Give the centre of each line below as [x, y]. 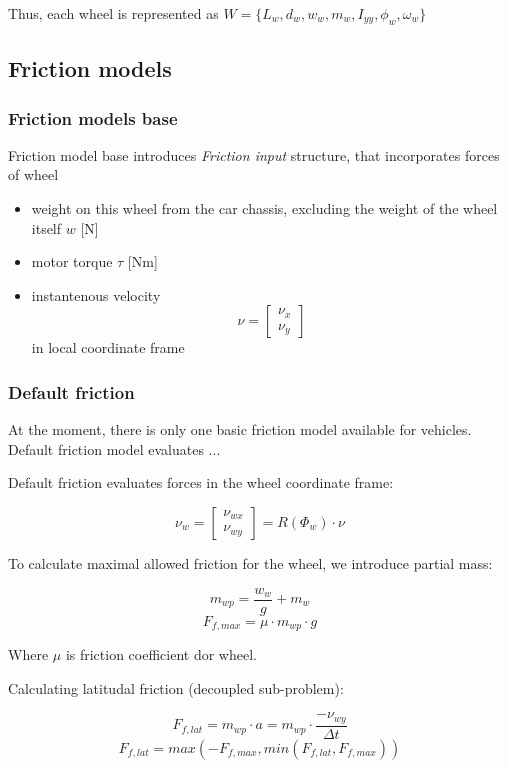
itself [46, 227]
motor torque [72, 261]
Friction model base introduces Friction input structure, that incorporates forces [254, 154]
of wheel [33, 174]
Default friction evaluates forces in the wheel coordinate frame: [201, 482]
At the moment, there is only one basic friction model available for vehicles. [240, 429]
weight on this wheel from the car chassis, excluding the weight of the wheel [264, 207]
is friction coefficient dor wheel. [161, 654]
